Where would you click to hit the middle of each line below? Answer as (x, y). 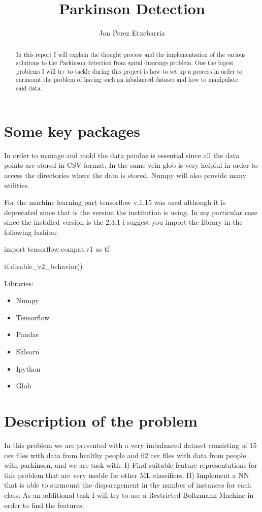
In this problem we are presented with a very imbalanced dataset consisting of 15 (130, 445)
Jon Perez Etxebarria (132, 33)
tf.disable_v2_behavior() (43, 266)
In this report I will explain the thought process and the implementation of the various (131, 54)
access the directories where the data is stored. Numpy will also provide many (125, 175)
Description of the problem (101, 421)
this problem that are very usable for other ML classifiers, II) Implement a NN (127, 475)
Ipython (28, 368)
